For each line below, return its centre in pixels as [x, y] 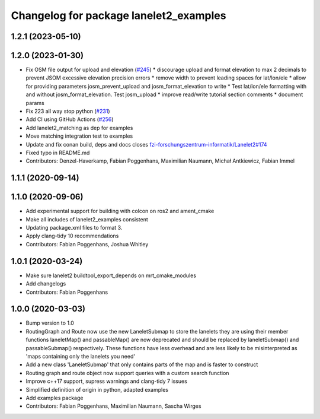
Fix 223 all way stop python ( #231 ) [68, 111]
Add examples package [55, 398]
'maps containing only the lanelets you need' [81, 357]
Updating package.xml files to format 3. [74, 228]
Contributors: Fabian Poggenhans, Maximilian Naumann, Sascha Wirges [113, 406]
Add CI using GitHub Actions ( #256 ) [70, 119]
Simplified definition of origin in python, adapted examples [97, 389]
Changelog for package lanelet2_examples [119, 15]
